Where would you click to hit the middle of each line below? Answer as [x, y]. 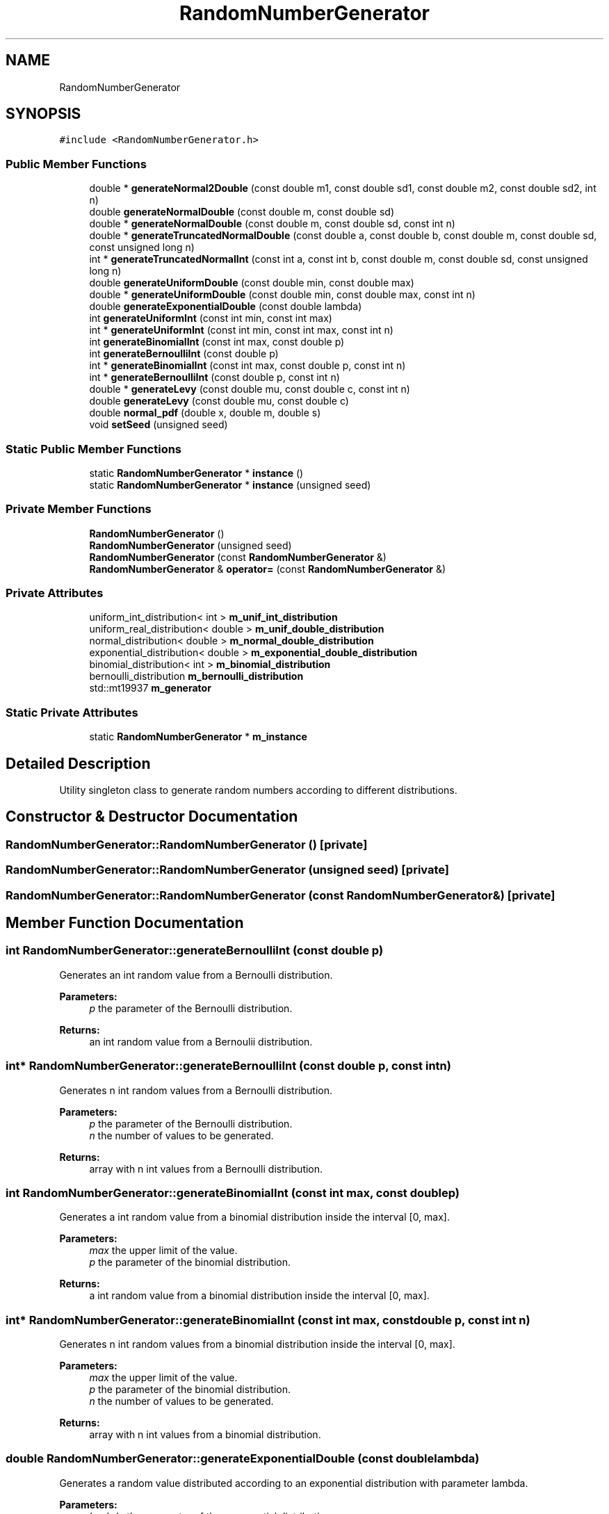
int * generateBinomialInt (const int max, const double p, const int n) [247, 366]
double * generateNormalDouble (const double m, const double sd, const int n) [272, 224]
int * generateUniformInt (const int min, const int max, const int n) [241, 330]
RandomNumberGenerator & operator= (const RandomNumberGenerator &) [268, 569]
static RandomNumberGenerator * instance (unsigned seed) [230, 485]
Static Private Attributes [72, 712]
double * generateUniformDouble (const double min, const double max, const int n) [282, 295]
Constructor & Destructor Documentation [152, 817]
